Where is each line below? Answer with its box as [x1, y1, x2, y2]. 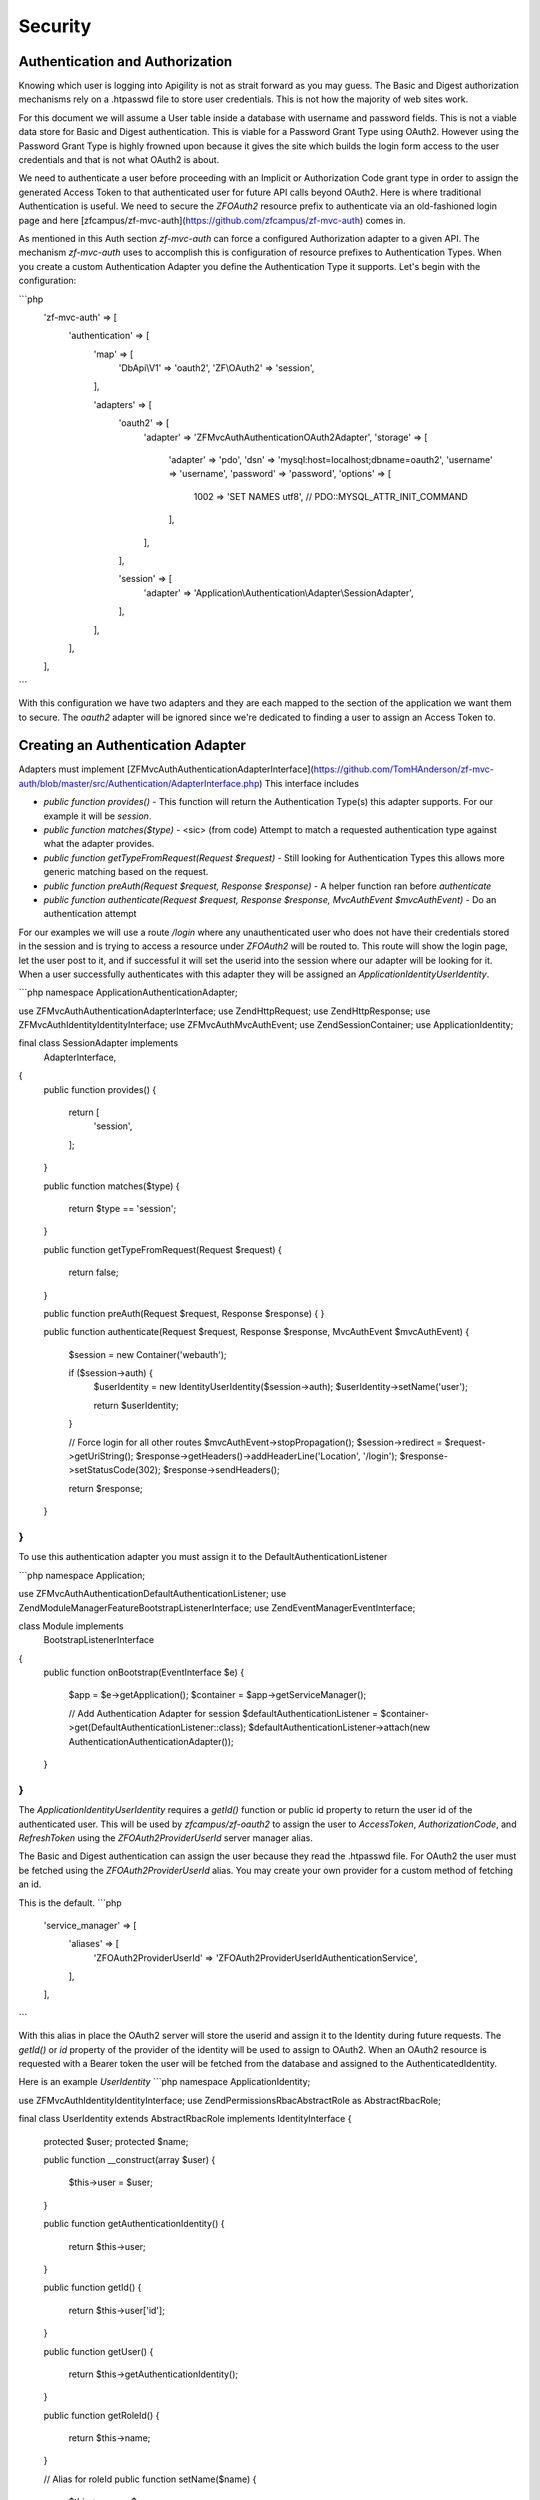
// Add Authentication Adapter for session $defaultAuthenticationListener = [68, 1707, 379, 1719]
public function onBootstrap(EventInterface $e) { [43, 1666, 245, 1679]
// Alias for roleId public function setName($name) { [43, 2473, 257, 2485]
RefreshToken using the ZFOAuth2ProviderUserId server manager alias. [18, 1831, 314, 1844]
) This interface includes [258, 777, 360, 789]
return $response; [68, 1482, 144, 1494]
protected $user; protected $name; [43, 2135, 189, 2147]
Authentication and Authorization [18, 53, 233, 70]
